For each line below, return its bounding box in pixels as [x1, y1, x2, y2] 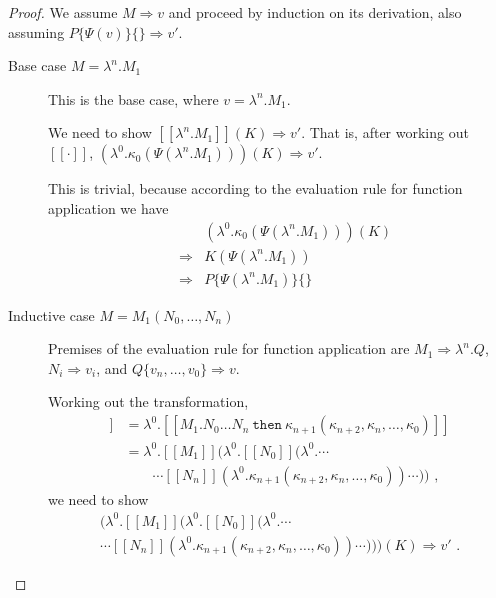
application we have [48, 197, 169, 218]
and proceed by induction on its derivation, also [168, 2, 462, 22]
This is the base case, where [48, 88, 219, 109]
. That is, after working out [301, 122, 469, 143]
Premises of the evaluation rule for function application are [48, 338, 410, 359]
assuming [8, 21, 65, 42]
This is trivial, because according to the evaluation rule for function [48, 178, 463, 199]
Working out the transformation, [48, 391, 249, 412]
